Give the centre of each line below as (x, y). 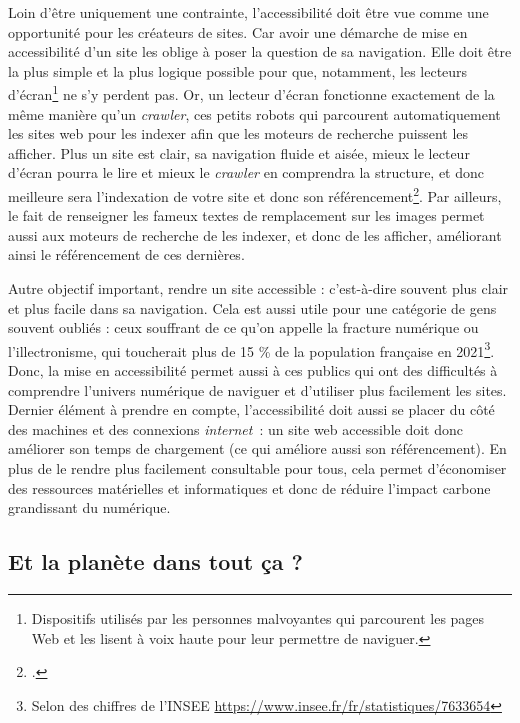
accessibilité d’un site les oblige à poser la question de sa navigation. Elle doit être (260, 51)
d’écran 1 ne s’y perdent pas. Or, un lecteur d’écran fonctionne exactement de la (251, 93)
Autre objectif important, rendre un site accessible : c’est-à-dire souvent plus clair (258, 288)
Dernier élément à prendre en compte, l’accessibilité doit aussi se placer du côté (251, 409)
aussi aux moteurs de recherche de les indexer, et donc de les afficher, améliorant (255, 234)
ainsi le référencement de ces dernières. (126, 254)
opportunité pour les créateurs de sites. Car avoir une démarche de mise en (238, 31)
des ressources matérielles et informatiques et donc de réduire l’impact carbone (249, 487)
